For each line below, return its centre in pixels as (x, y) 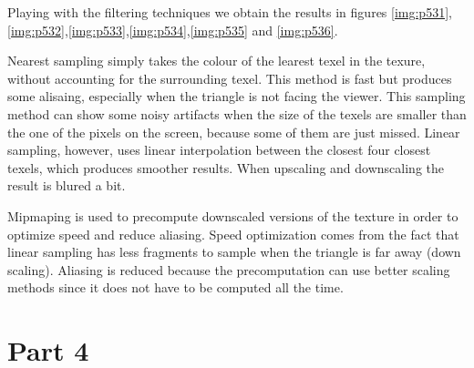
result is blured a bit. (67, 185)
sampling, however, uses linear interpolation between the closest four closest (219, 150)
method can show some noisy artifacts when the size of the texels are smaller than (237, 113)
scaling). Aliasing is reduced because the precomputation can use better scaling (229, 269)
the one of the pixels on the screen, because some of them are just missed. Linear (234, 132)
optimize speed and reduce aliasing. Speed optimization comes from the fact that (233, 234)
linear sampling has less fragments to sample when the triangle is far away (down (234, 252)
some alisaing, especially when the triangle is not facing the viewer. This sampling (237, 96)
